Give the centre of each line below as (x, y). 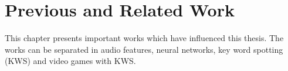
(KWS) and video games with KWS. (70, 61)
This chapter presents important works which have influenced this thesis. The (144, 38)
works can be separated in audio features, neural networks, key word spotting (144, 49)
